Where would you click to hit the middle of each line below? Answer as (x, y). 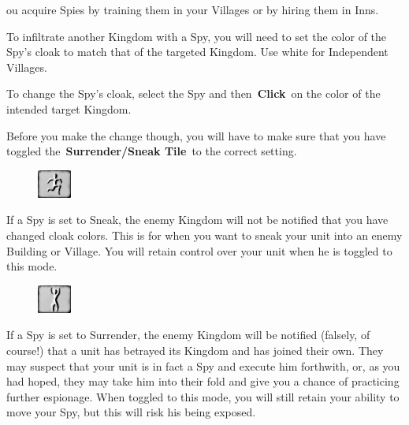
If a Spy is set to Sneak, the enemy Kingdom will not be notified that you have (197, 220)
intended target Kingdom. (69, 108)
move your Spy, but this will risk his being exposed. (131, 412)
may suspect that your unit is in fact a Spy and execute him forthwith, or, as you (203, 365)
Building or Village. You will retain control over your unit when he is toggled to (199, 250)
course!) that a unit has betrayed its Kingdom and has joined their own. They (195, 350)
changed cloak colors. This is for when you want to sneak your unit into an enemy (204, 235)
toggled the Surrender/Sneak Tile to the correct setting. (152, 151)
